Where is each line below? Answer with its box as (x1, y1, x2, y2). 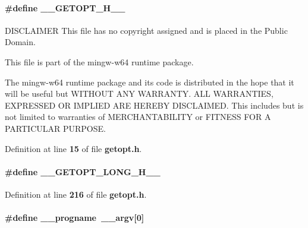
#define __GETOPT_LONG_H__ (5, 165, 161, 178)
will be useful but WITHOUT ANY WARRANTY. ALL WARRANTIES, (5, 87, 274, 100)
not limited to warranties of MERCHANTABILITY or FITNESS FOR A (5, 110, 271, 123)
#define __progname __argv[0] (5, 211, 144, 224)
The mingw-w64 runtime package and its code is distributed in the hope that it (5, 75, 294, 88)
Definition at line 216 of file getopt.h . (5, 188, 147, 200)
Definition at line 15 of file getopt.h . (5, 142, 142, 154)
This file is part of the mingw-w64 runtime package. (5, 55, 194, 68)
